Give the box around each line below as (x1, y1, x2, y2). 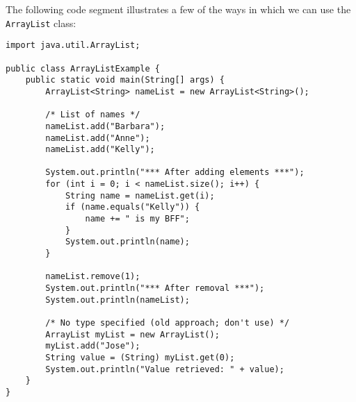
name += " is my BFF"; (85, 214, 190, 224)
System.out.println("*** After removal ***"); (45, 283, 265, 294)
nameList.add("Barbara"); (45, 121, 165, 131)
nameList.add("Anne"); (45, 133, 150, 143)
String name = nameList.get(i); (65, 190, 215, 201)
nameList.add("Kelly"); (45, 144, 155, 155)
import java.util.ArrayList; (6, 40, 140, 51)
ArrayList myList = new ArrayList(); (45, 329, 220, 340)
